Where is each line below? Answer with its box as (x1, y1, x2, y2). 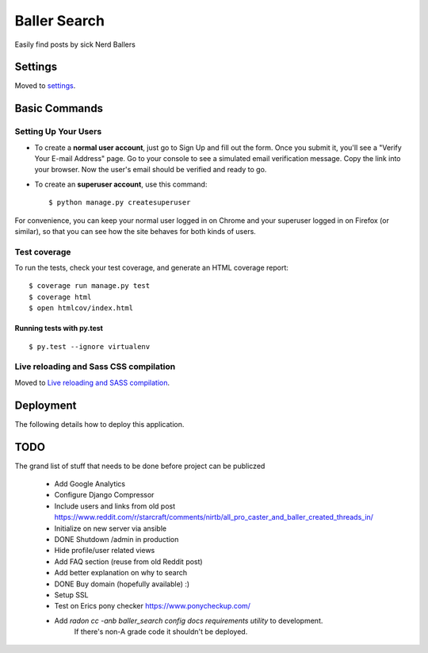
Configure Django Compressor (54, 490, 155, 500)
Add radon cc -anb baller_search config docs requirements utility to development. (54, 616, 323, 625)
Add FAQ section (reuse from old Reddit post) (54, 556, 203, 567)
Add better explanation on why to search (54, 568, 188, 578)
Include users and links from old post (54, 501, 176, 511)
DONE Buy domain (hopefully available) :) (54, 579, 190, 589)
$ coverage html (29, 292, 92, 302)
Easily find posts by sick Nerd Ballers (14, 40, 136, 49)
